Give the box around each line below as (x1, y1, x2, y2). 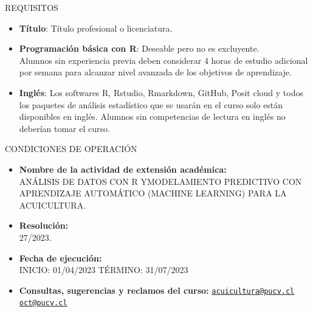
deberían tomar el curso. (19, 122, 110, 134)
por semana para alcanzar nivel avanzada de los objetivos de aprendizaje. (19, 66, 292, 78)
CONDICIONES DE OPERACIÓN (5, 142, 137, 155)
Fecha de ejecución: (19, 251, 102, 264)
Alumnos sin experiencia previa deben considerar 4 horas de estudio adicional (19, 54, 308, 66)
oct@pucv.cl (19, 299, 67, 308)
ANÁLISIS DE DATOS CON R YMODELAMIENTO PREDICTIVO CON (19, 175, 302, 187)
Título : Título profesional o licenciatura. (19, 21, 173, 34)
